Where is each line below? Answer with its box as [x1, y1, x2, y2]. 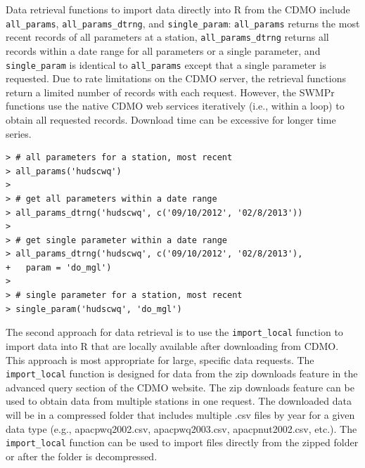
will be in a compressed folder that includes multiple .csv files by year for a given [6, 407, 355, 422]
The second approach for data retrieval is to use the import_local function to [6, 325, 343, 339]
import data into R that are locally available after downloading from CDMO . [6, 338, 339, 353]
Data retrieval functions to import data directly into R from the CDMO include [6, 2, 350, 16]
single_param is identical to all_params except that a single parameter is [6, 57, 326, 72]
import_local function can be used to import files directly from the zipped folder [6, 435, 359, 450]
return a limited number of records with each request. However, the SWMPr [6, 84, 335, 99]
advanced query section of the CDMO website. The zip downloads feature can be [6, 379, 354, 394]
